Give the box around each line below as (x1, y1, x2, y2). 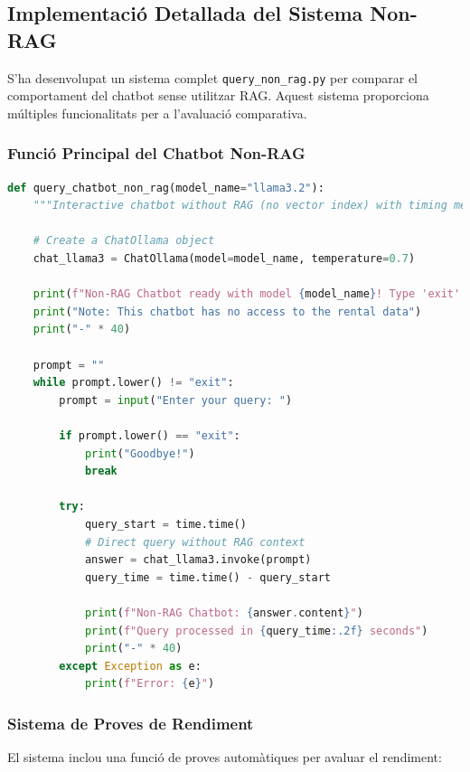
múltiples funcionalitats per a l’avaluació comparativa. (7, 103, 307, 122)
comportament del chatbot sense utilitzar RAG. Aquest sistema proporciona (7, 86, 429, 105)
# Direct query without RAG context (84, 535, 305, 549)
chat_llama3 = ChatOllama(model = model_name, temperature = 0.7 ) (33, 252, 416, 266)
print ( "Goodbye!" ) (84, 447, 195, 460)
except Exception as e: (59, 659, 202, 673)
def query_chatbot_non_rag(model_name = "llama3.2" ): (7, 181, 324, 194)
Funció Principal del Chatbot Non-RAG (7, 142, 305, 165)
